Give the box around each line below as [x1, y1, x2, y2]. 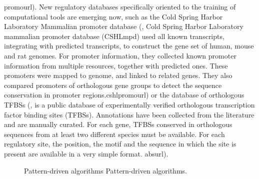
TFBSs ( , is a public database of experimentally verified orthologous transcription [4, 99, 255, 109]
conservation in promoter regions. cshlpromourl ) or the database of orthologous [4, 89, 244, 100]
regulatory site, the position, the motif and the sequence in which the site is [4, 138, 236, 149]
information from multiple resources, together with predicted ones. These [4, 60, 228, 70]
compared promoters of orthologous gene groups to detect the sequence [4, 79, 222, 90]
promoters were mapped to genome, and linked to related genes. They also [4, 70, 232, 80]
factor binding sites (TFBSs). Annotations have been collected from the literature [4, 109, 254, 119]
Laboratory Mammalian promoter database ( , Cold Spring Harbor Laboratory [4, 21, 243, 31]
